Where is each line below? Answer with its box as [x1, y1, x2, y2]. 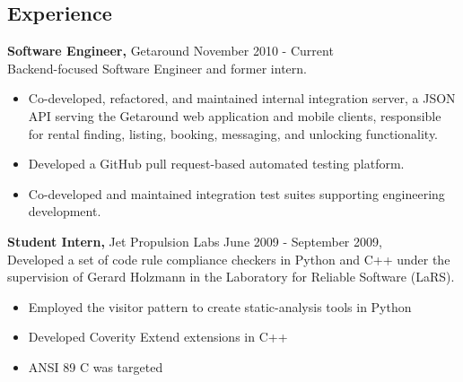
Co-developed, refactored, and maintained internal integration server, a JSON [28, 89, 456, 108]
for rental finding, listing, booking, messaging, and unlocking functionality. [28, 124, 438, 143]
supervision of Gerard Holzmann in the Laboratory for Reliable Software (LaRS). [7, 267, 455, 286]
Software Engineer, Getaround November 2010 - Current [7, 41, 334, 60]
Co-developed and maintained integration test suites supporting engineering [28, 184, 445, 203]
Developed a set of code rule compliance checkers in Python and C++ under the [7, 249, 450, 268]
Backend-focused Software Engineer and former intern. [7, 58, 307, 77]
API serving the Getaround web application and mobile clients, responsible [28, 106, 441, 125]
